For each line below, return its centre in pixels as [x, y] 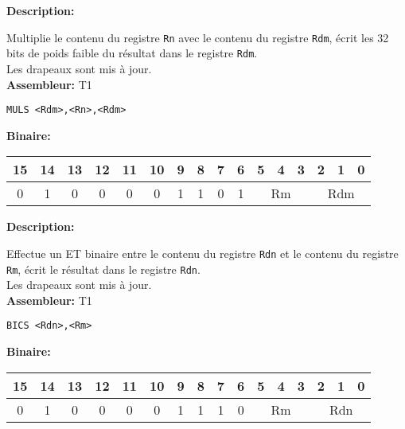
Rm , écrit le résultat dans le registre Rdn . [103, 269]
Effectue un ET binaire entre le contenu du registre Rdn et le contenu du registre [202, 253]
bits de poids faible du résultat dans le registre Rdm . [132, 53]
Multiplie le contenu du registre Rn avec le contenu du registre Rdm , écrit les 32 [198, 37]
